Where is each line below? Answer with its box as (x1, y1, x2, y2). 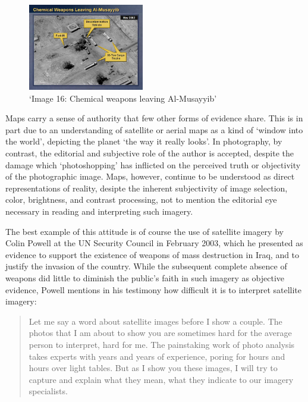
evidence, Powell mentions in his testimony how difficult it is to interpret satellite (5, 283, 302, 296)
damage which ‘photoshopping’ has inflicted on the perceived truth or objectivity (5, 158, 301, 171)
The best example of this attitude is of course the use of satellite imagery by (5, 225, 284, 237)
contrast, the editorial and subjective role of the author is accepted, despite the (5, 147, 294, 159)
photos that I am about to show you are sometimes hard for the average (29, 326, 292, 339)
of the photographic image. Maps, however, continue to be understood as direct (5, 170, 295, 183)
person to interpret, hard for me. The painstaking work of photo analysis (29, 338, 295, 350)
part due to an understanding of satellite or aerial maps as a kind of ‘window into (5, 123, 303, 136)
